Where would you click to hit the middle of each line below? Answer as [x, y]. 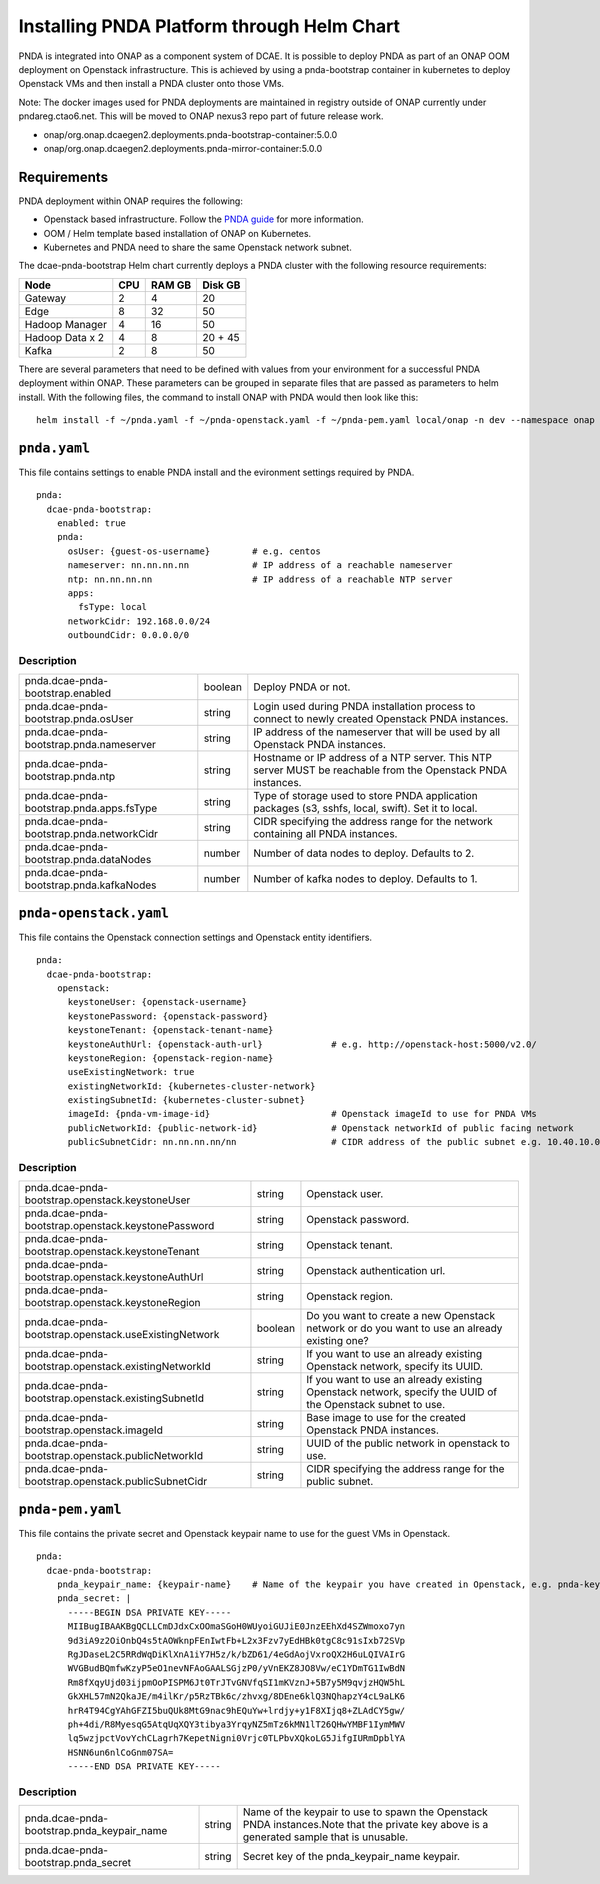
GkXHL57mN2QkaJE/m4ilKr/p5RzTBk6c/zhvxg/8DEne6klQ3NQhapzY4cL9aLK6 [236, 1696]
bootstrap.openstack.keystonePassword [119, 1226]
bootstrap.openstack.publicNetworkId [114, 1456]
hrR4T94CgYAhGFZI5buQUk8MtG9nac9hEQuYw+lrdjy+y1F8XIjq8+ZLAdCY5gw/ [236, 1710]
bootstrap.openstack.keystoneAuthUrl [114, 1277]
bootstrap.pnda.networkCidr [91, 834]
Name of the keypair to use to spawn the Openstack [365, 1812]
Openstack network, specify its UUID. [395, 1367]
